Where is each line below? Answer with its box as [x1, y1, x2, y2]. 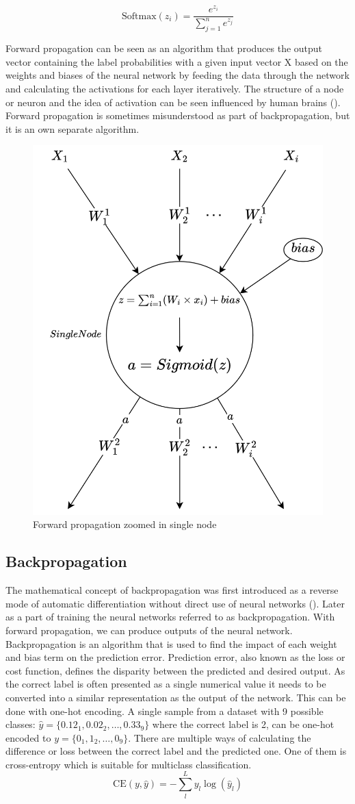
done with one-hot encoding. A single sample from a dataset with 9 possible [5, 703, 324, 718]
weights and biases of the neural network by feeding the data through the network [5, 68, 350, 82]
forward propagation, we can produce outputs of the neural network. [5, 623, 293, 637]
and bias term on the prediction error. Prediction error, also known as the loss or [5, 650, 345, 664]
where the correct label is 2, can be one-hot [152, 717, 334, 731]
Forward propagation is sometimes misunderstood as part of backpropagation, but [5, 108, 350, 123]
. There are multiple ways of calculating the [128, 730, 311, 744]
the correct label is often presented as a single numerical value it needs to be [5, 677, 326, 691]
